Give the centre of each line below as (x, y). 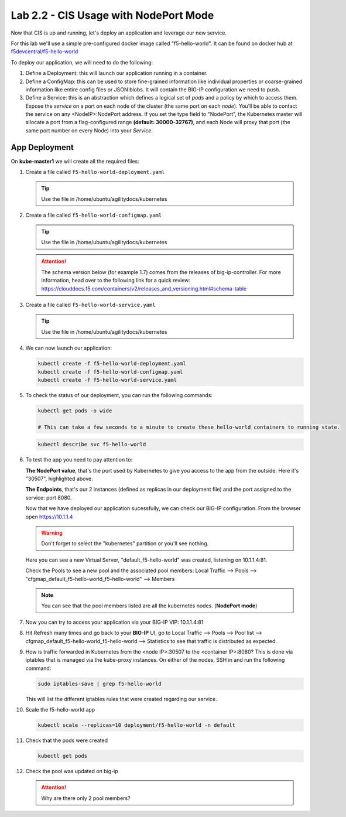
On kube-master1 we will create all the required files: (75, 161)
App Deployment (42, 147)
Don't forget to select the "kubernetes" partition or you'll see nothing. (125, 543)
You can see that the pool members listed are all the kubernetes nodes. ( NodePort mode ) (149, 606)
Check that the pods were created (67, 740)
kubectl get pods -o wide (75, 411)
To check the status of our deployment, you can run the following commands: (119, 395)
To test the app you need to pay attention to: (79, 460)
